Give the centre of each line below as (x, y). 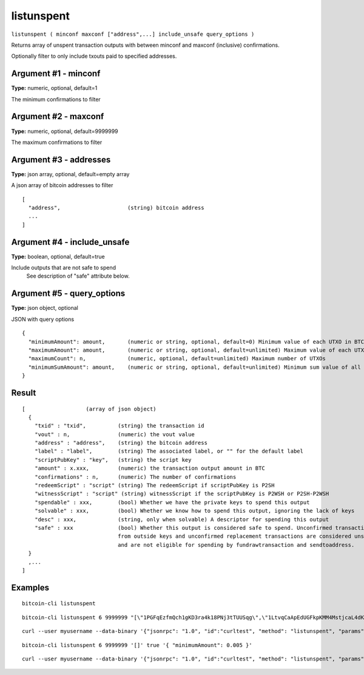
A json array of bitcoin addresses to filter (62, 185)
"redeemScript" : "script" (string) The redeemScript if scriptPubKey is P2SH (154, 485)
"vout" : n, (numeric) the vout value (115, 434)
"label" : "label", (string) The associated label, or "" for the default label (169, 451)
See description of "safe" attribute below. (78, 276)
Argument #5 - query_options (68, 294)
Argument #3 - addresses (61, 159)
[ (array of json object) (89, 409)
